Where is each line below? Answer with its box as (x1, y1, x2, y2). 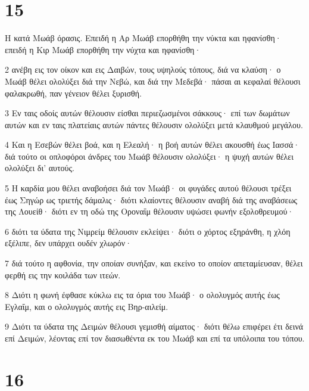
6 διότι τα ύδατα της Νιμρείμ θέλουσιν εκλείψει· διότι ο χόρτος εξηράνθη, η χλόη (5, 225, 291, 237)
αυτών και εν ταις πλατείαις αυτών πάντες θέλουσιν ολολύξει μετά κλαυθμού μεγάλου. (5, 118, 303, 131)
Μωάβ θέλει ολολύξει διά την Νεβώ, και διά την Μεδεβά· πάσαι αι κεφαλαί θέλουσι (5, 75, 301, 87)
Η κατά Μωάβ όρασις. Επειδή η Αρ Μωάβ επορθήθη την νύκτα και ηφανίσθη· (5, 32, 282, 44)
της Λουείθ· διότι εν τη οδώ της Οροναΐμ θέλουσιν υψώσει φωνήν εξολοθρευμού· (5, 205, 294, 218)
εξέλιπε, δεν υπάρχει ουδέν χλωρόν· (5, 237, 132, 249)
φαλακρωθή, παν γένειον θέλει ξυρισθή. (5, 86, 142, 99)
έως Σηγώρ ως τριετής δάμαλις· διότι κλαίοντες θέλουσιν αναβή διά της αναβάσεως (5, 193, 298, 206)
